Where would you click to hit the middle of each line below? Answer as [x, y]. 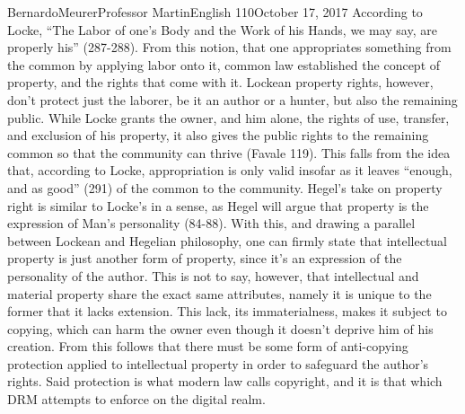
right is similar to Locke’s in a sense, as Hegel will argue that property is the [218, 205]
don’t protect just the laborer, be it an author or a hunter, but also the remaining [232, 99]
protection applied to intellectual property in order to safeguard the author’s [218, 363]
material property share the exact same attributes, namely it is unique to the [219, 293]
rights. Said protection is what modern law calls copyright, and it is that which [225, 381]
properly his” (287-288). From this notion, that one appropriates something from [229, 47]
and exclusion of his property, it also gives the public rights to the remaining [218, 135]
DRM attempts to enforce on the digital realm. [136, 399]
